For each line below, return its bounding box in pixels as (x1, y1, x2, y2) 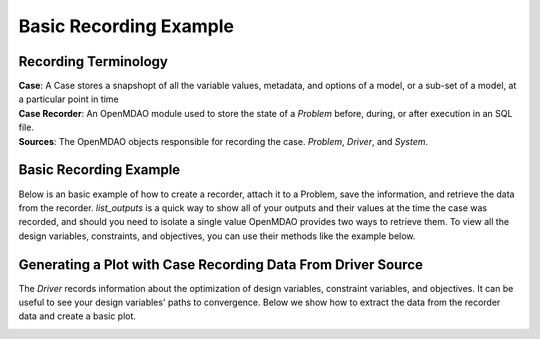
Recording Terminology (18, 53, 169, 70)
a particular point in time (18, 93, 119, 105)
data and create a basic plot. (18, 310, 137, 322)
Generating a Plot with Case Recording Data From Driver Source (18, 256, 424, 273)
